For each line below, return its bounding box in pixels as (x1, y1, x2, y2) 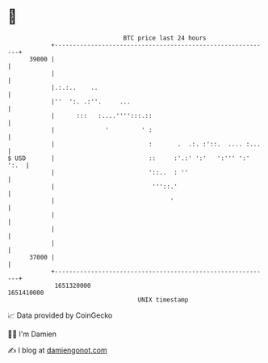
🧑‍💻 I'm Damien (7, 329, 57, 339)
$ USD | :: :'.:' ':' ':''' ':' (7, 154, 250, 163)
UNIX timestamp (137, 295, 189, 304)
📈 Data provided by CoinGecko (7, 310, 113, 320)
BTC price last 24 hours (123, 34, 207, 42)
